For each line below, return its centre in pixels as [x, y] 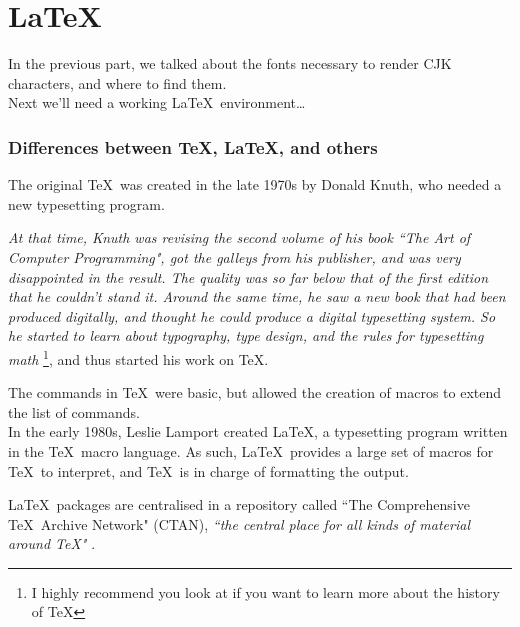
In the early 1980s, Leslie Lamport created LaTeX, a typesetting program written [258, 431]
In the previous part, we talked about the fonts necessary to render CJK [230, 63]
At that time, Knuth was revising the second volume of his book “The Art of [239, 237]
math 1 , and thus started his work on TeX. [138, 357]
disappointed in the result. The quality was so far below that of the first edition [248, 276]
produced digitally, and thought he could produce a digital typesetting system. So [252, 315]
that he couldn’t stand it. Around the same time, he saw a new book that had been [257, 296]
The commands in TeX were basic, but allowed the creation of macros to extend [255, 392]
